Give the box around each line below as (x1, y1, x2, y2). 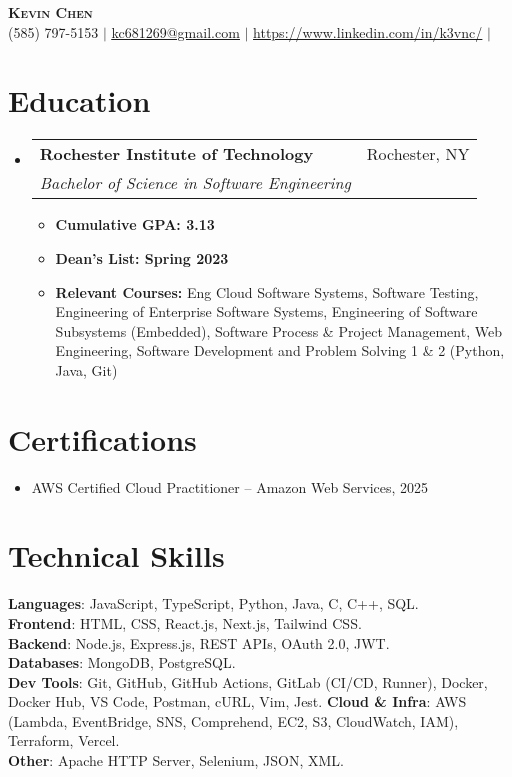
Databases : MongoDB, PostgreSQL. (8, 652, 236, 673)
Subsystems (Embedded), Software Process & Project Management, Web (55, 320, 502, 341)
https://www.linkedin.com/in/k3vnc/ (253, 21, 483, 42)
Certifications (8, 418, 197, 459)
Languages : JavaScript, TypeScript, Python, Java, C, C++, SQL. (8, 593, 419, 614)
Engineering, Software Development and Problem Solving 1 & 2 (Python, (55, 340, 505, 361)
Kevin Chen (8, 2, 93, 22)
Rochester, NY (366, 142, 470, 166)
